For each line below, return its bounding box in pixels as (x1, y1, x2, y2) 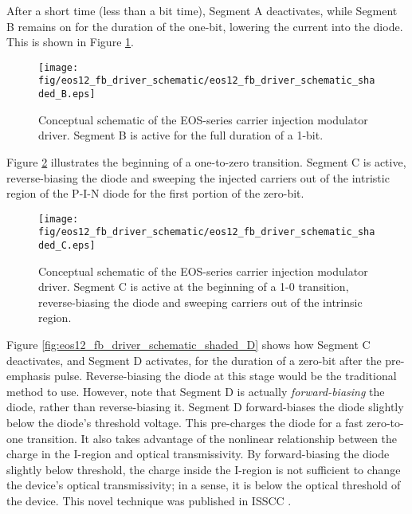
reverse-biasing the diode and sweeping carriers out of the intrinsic (38, 293, 363, 310)
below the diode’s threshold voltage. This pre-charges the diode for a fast (6, 414, 363, 431)
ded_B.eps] (38, 88, 96, 100)
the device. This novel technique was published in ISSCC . (6, 492, 292, 508)
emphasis (6, 367, 51, 384)
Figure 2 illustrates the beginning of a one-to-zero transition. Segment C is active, (6, 153, 406, 170)
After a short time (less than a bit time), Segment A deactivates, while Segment (6, 2, 398, 18)
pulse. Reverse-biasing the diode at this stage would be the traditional (54, 367, 397, 384)
